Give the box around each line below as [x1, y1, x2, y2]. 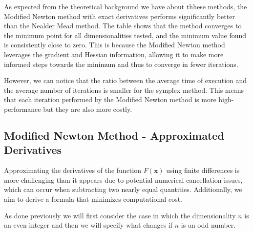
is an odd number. [181, 220, 236, 230]
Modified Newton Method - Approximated [4, 127, 224, 143]
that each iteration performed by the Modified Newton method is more [4, 94, 216, 105]
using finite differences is [166, 165, 240, 175]
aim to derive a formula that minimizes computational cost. [4, 193, 182, 204]
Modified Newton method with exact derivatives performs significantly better [4, 11, 235, 21]
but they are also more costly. [43, 104, 132, 114]
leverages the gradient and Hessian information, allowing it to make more [4, 49, 224, 59]
